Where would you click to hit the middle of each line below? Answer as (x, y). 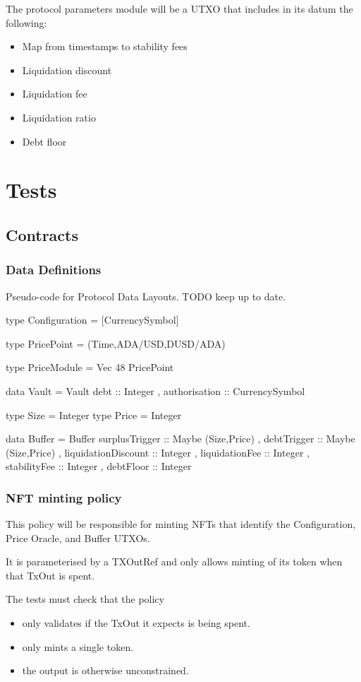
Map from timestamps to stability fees (105, 46)
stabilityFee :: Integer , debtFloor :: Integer (99, 466)
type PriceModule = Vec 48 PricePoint (90, 367)
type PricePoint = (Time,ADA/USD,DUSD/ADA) (116, 343)
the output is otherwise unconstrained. (105, 670)
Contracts (42, 234)
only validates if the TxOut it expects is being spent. (136, 623)
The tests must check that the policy (85, 599)
